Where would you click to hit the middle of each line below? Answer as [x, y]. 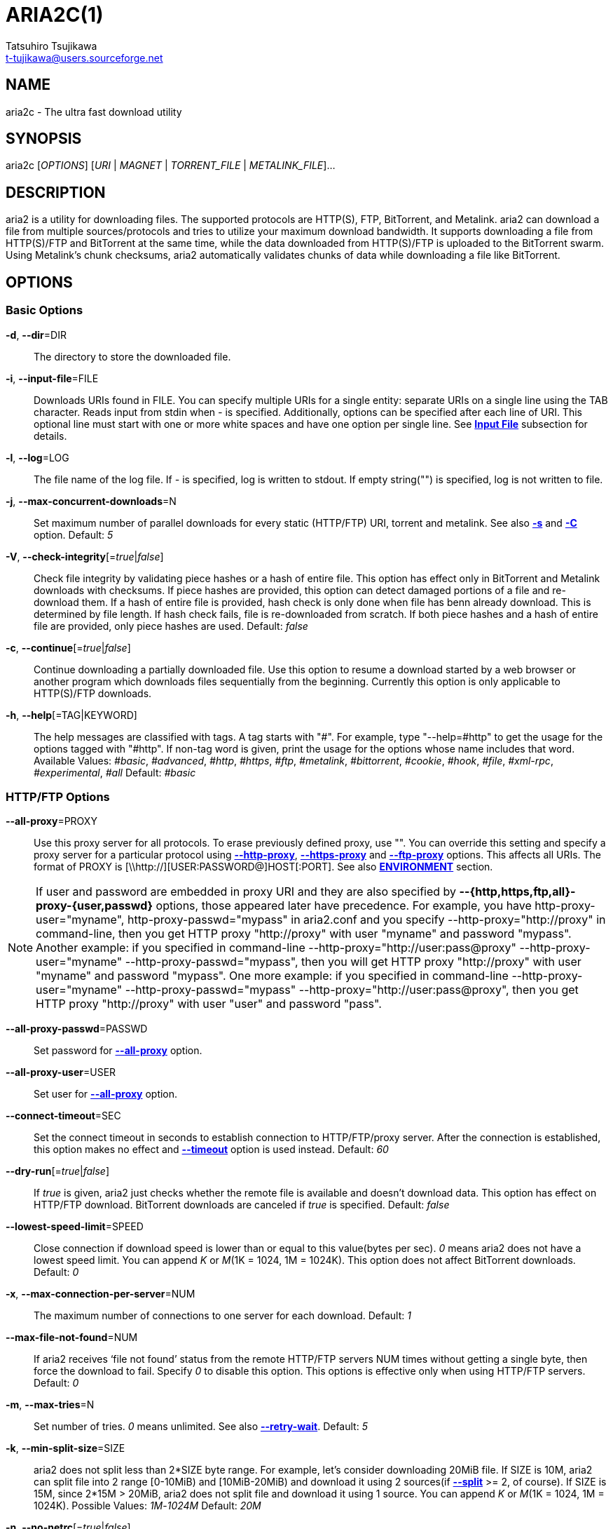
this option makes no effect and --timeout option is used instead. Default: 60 [211, 1150]
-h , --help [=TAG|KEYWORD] [71, 715]
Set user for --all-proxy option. [106, 1094]
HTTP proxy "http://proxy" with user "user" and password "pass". [209, 1004]
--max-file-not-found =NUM [72, 1338]
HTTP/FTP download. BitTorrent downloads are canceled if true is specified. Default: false [242, 1205]
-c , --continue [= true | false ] [68, 647]
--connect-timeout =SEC [63, 1116]
